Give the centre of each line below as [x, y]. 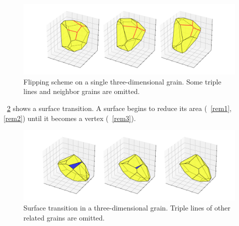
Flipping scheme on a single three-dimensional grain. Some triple [122, 81]
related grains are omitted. [64, 217]
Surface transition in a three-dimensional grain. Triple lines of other [127, 207]
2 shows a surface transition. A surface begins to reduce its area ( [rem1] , [119, 108]
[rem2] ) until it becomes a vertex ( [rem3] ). [70, 118]
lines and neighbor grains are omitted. [82, 91]
